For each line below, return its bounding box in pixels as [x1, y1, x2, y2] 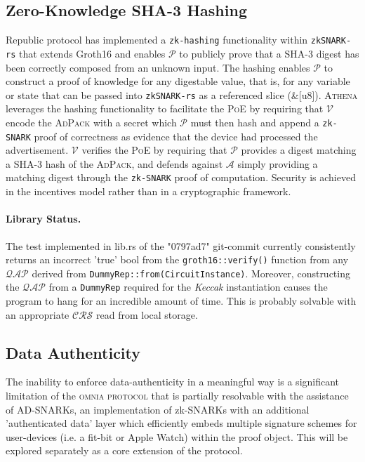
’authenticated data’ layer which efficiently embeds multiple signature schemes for [6, 416, 357, 430]
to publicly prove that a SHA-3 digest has [179, 46, 359, 60]
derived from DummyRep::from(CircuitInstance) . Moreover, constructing [32, 265, 350, 280]
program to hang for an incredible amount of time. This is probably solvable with [6, 293, 357, 308]
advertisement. [6, 143, 69, 157]
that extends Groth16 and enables [18, 46, 166, 60]
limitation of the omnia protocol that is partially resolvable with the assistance [6, 388, 349, 403]
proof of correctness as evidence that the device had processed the [34, 128, 318, 143]
